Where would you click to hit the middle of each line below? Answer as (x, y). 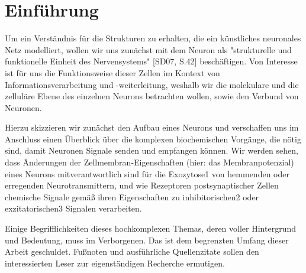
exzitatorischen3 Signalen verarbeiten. (73, 208)
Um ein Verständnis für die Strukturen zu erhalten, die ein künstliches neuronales (153, 38)
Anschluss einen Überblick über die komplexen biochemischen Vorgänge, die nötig (153, 139)
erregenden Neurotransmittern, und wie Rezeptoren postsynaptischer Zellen (142, 185)
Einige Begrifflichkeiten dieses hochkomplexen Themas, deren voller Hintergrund (150, 228)
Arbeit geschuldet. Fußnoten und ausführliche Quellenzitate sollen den (132, 251)
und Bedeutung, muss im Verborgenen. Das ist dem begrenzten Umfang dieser (147, 240)
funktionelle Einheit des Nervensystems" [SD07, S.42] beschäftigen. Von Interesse (151, 61)
